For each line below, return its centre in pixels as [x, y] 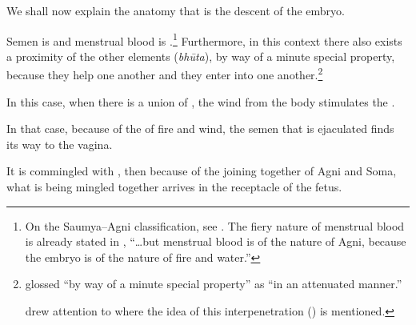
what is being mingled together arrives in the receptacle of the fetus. [174, 187]
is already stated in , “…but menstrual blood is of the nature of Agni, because [216, 241]
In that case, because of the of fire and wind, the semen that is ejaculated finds [200, 128]
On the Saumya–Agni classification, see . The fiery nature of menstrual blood [215, 225]
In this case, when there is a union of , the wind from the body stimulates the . [201, 101]
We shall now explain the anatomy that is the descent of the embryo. [176, 10]
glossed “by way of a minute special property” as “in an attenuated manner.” [214, 284]
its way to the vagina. [60, 144]
